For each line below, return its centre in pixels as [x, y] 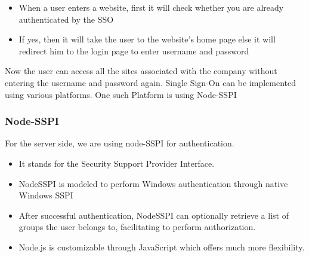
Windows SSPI [46, 195]
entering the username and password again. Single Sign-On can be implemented [151, 82]
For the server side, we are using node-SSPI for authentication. [120, 143]
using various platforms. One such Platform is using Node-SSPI [121, 94]
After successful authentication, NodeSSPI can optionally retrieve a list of [154, 215]
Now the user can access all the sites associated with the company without [141, 71]
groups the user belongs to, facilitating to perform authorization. [137, 227]
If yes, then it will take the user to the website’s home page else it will [147, 39]
